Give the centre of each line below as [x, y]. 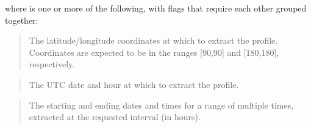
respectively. [52, 64]
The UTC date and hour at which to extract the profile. [134, 84]
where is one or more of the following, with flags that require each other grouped [156, 8]
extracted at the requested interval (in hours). [115, 117]
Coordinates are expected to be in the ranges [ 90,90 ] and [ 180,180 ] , [154, 52]
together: [22, 20]
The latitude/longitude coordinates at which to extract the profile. [153, 40]
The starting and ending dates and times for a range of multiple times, [161, 105]
